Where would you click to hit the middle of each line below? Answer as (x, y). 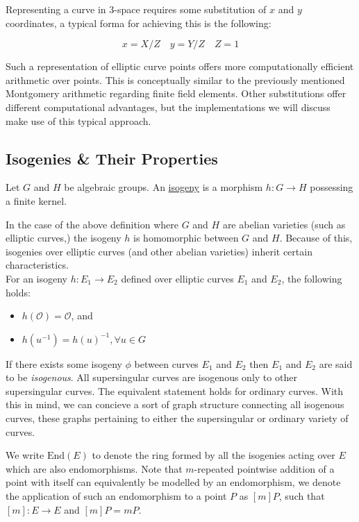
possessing (332, 187)
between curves (166, 363)
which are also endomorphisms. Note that (94, 468)
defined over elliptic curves (177, 278)
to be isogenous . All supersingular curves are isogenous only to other (151, 377)
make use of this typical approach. (78, 120)
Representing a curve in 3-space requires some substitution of (136, 9)
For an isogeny (36, 278)
